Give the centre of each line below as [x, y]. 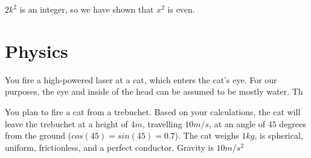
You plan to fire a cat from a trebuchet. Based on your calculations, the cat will [153, 111]
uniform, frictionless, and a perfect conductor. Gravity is [109, 147]
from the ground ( [38, 135]
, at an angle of [237, 123]
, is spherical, [279, 135]
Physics [37, 50]
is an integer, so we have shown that [87, 9]
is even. [181, 9]
